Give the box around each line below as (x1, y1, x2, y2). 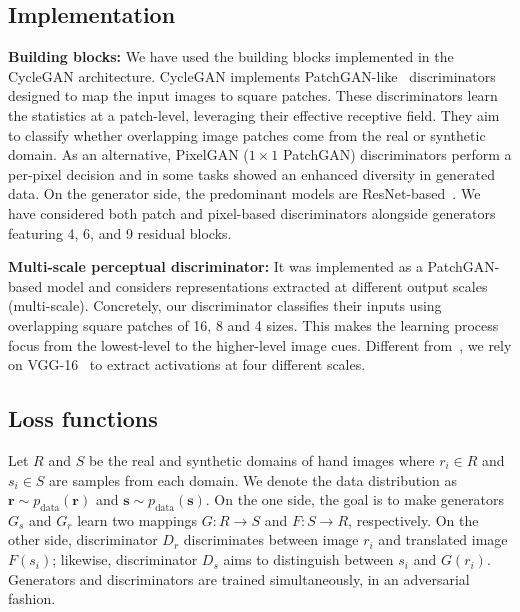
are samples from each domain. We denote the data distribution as (49, 469, 458, 490)
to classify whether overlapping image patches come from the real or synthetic (8, 124, 486, 145)
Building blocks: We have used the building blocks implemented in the (8, 46, 454, 67)
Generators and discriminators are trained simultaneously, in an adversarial (8, 568, 470, 589)
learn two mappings (77, 509, 198, 530)
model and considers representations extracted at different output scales (46, 275, 488, 296)
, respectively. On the (348, 509, 479, 530)
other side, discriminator (8, 529, 158, 550)
